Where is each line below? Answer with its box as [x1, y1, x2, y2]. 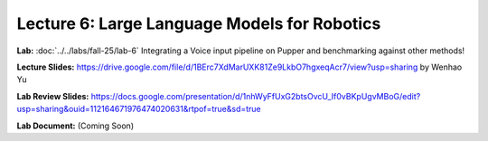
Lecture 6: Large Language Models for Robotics [16, 14, 381, 33]
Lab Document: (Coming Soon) [16, 120, 135, 131]
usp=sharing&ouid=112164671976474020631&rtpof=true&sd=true [16, 104, 261, 115]
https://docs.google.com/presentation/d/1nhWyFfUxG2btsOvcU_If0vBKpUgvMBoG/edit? [90, 90, 421, 101]
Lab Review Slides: [16, 90, 89, 101]
